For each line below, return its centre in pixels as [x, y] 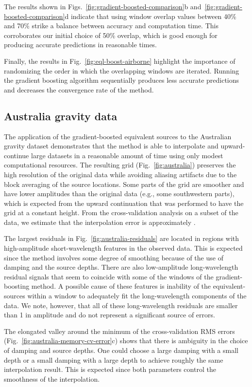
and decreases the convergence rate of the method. [79, 89]
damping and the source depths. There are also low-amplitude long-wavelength [121, 267]
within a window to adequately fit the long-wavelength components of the [137, 296]
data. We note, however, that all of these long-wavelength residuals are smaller [121, 305]
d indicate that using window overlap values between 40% [151, 16]
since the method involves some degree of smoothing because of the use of [114, 257]
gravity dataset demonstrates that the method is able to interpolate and [111, 146]
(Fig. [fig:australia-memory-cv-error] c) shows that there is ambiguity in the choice [126, 341]
